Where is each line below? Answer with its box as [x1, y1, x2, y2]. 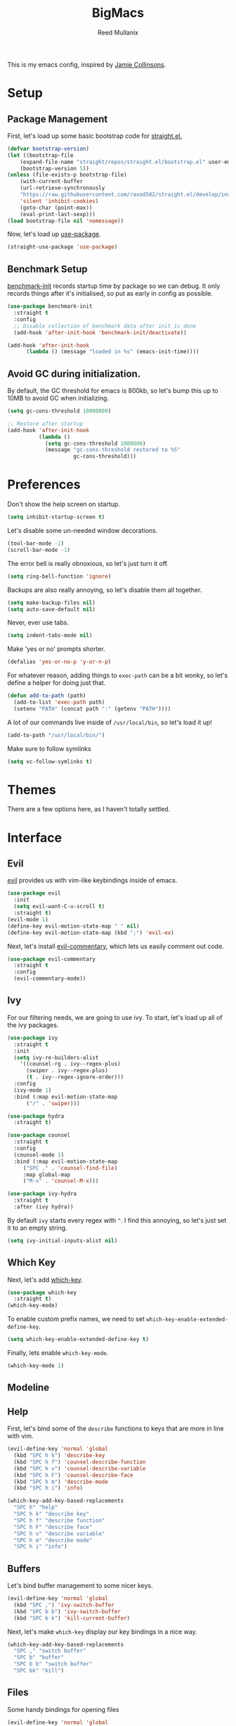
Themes [7, 781, 56, 798]
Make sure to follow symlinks [7, 744, 91, 752]
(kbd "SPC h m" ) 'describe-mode [13, 1478, 109, 1485]
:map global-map [22, 1171, 71, 1178]
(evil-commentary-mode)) [13, 975, 86, 983]
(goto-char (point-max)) [20, 204, 93, 211]
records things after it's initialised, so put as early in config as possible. [7, 289, 213, 298]
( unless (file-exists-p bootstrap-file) [7, 171, 128, 179]
